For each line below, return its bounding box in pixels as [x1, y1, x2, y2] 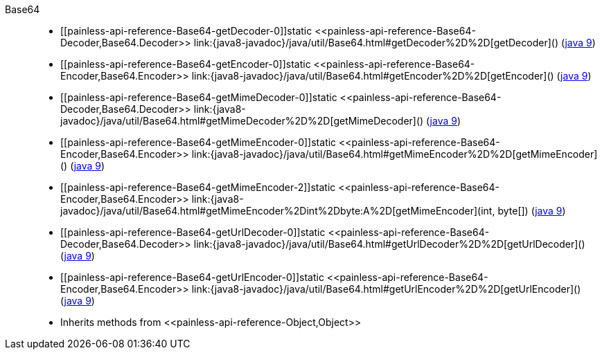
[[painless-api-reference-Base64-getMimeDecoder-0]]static [60, 91, 337, 103]
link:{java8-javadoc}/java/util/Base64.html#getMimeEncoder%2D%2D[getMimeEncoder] [191, 148, 598, 160]
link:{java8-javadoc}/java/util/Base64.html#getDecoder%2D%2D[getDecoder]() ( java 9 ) [193, 37, 596, 48]
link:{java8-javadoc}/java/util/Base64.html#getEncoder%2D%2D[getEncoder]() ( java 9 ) [191, 70, 592, 82]
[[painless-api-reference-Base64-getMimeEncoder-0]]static [60, 136, 337, 148]
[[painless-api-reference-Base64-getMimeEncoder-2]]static [60, 181, 336, 193]
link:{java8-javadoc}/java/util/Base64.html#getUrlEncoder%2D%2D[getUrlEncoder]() [191, 283, 581, 295]
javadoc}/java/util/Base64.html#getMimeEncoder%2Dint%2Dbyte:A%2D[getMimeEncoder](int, [60, 205, 495, 217]
